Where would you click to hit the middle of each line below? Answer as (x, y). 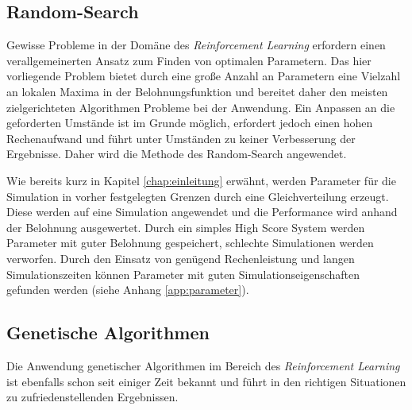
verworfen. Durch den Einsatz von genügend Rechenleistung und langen (181, 258)
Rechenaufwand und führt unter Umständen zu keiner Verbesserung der (181, 138)
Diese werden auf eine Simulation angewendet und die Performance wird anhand (202, 212)
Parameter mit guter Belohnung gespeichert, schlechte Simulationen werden (190, 243)
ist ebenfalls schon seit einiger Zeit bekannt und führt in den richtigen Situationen (206, 381)
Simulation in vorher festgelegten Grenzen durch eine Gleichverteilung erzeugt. (198, 196)
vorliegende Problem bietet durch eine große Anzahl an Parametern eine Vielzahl (204, 76)
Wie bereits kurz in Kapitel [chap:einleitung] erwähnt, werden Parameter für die (201, 180)
